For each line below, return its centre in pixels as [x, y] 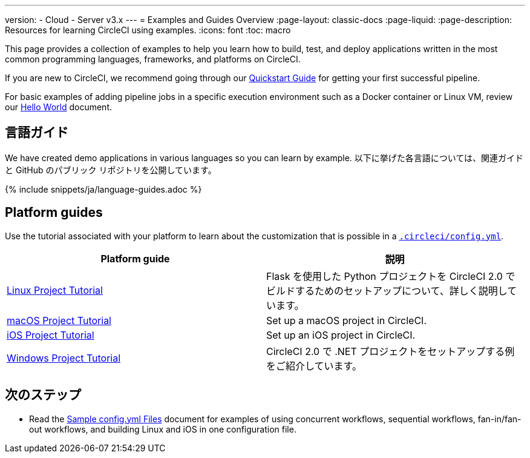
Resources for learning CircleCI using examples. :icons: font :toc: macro [148, 30]
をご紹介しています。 [314, 366]
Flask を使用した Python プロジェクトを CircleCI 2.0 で [391, 276]
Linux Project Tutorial [55, 290]
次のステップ [43, 395]
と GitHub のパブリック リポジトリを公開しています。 [111, 170]
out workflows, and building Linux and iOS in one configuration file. [163, 429]
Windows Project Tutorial [64, 358]
